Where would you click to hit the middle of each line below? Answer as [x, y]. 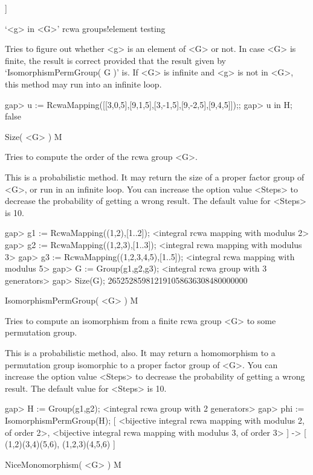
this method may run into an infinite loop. [83, 84]
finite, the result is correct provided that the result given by [115, 60]
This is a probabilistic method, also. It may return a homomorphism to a [140, 353]
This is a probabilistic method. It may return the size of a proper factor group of [155, 177]
